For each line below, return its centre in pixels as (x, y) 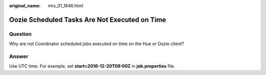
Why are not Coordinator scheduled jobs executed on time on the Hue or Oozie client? (97, 44)
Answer (19, 56)
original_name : (25, 6)
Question (20, 34)
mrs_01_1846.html (66, 6)
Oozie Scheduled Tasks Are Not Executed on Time (88, 20)
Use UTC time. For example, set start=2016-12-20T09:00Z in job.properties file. (92, 66)
